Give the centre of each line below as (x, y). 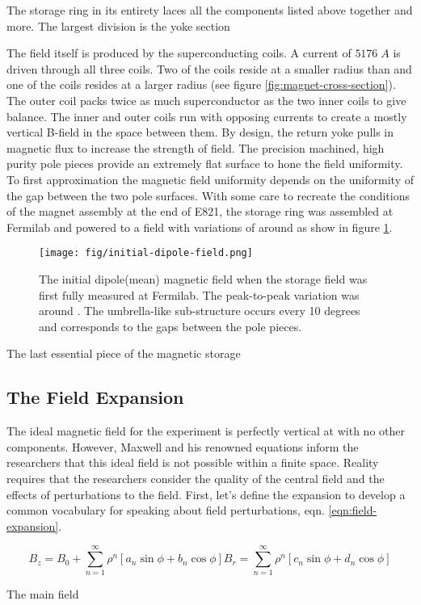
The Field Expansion (95, 397)
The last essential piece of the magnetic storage (124, 353)
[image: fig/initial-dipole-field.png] (146, 253)
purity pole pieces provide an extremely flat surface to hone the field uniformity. (205, 164)
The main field (43, 594)
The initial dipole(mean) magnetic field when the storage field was (203, 278)
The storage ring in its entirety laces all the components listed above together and (210, 10)
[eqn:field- (353, 510)
